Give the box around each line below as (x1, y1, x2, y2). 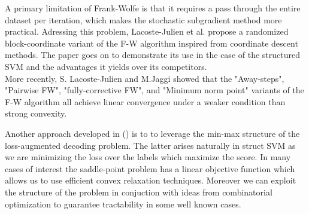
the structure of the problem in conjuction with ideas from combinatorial (5, 185, 272, 198)
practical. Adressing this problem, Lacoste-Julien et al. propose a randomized (5, 25, 289, 38)
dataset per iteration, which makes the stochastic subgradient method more (5, 13, 282, 26)
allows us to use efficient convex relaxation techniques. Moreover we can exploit (5, 174, 296, 187)
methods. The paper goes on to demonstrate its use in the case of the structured (5, 48, 300, 61)
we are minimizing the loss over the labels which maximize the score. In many (5, 151, 291, 163)
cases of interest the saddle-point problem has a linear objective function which (5, 162, 295, 175)
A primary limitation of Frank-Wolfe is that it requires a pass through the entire (5, 2, 301, 14)
